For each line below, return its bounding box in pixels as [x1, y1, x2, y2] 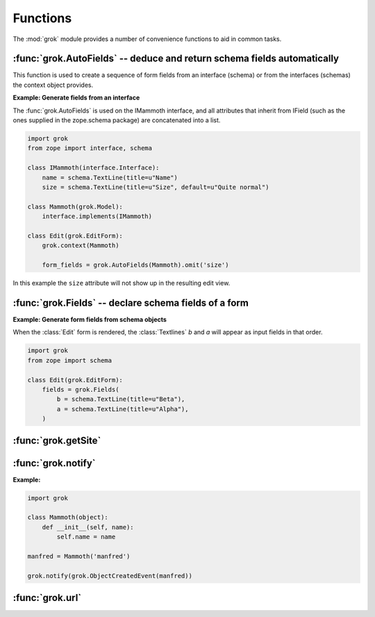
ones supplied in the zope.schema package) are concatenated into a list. [12, 116, 221, 124]
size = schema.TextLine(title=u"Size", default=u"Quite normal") [42, 183, 269, 191]
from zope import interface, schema [27, 145, 153, 152]
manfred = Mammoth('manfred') [27, 552, 131, 560]
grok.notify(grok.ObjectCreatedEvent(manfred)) [27, 572, 192, 579]
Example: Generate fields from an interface [12, 94, 140, 102]
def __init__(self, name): [42, 523, 135, 531]
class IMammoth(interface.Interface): [27, 164, 160, 172]
